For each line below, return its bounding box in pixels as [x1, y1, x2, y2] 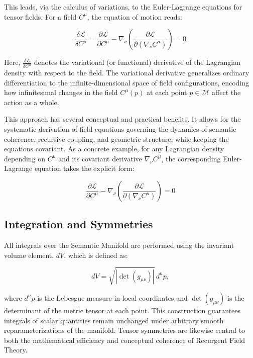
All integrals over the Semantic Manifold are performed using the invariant [4, 240, 234, 250]
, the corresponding [161, 153, 221, 163]
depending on [4, 153, 46, 163]
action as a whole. [4, 97, 59, 107]
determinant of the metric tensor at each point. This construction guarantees [4, 305, 241, 315]
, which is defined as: [64, 249, 128, 260]
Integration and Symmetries [4, 216, 153, 232]
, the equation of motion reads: [87, 11, 182, 22]
